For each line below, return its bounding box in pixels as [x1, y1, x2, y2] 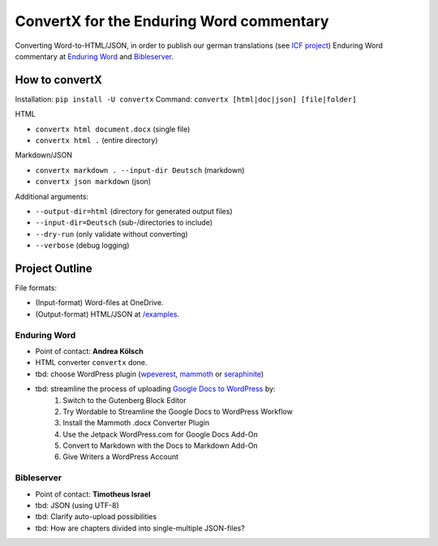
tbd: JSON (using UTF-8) [35, 501, 119, 510]
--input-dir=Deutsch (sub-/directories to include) [35, 217, 213, 227]
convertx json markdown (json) [35, 177, 152, 187]
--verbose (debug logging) [35, 240, 130, 251]
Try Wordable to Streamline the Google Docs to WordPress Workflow [62, 406, 294, 416]
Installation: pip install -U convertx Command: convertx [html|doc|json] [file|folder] [15, 94, 357, 104]
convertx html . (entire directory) [35, 135, 158, 145]
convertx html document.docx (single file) [35, 124, 191, 134]
